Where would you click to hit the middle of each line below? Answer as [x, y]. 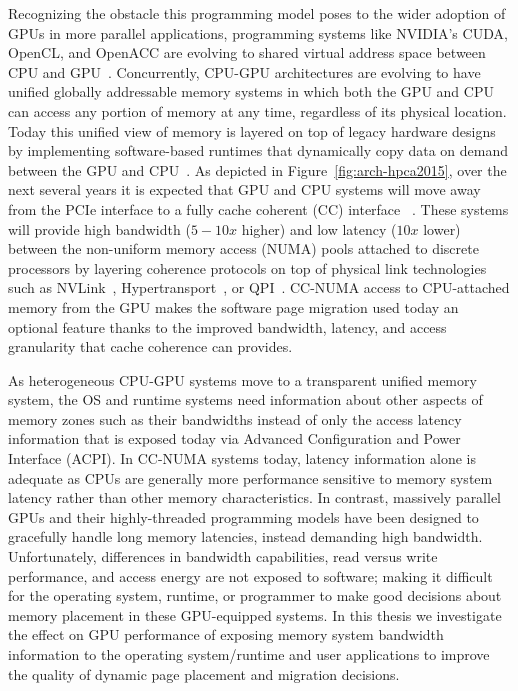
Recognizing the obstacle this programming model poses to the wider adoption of [257, 13]
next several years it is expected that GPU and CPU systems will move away [244, 189]
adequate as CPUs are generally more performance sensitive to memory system [250, 477]
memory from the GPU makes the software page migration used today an [233, 306]
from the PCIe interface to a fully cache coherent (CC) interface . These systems [258, 208]
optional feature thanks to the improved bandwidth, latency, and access [227, 326]
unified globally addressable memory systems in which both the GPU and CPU [251, 91]
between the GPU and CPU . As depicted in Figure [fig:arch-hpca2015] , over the [257, 169]
